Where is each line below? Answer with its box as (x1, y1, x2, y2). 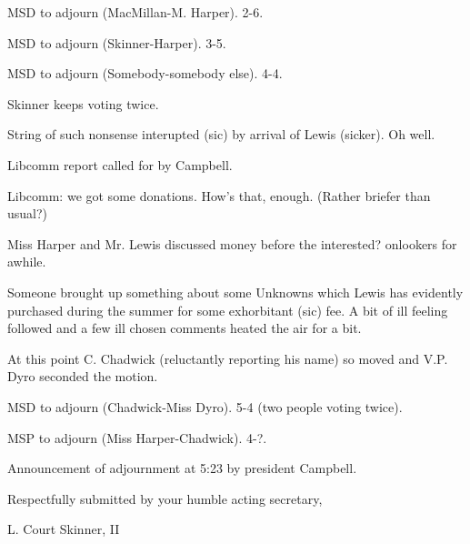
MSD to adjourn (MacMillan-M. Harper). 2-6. (7, 3, 264, 21)
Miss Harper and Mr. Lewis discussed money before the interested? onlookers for (7, 234, 457, 253)
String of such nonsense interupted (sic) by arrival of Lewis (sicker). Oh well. (7, 125, 435, 144)
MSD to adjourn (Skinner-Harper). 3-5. (7, 33, 226, 52)
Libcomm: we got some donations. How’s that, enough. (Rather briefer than (7, 186, 431, 205)
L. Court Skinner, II (7, 519, 120, 539)
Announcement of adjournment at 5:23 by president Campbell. (7, 458, 357, 478)
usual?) (7, 204, 48, 223)
